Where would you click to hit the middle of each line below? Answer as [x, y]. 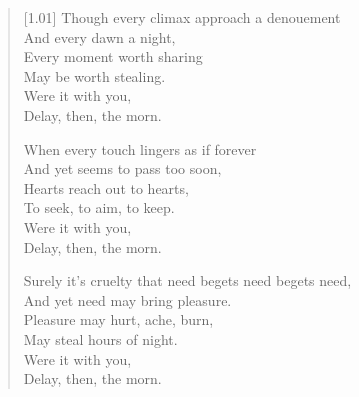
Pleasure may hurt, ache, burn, [118, 319]
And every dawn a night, [99, 36]
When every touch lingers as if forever [140, 148]
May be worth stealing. [94, 75]
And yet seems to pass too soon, [122, 168]
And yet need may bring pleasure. [127, 299]
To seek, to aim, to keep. [99, 207]
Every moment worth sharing [113, 56]
